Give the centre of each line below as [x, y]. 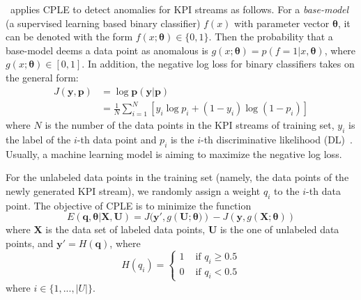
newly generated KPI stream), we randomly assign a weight [133, 190]
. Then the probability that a [271, 37]
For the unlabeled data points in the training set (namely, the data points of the [177, 177]
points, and [30, 243]
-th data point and [117, 139]
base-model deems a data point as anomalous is [107, 50]
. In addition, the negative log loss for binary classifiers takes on [218, 64]
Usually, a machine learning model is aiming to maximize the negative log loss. [174, 153]
